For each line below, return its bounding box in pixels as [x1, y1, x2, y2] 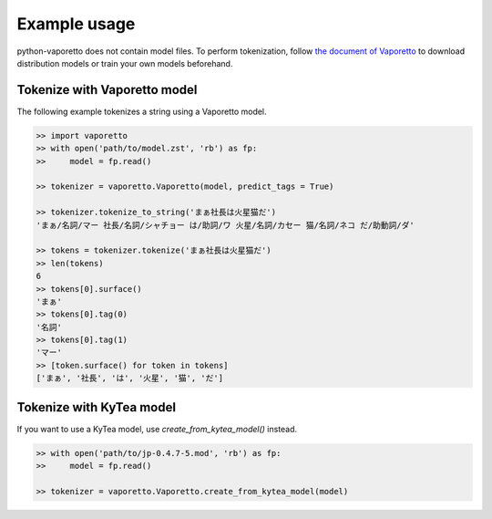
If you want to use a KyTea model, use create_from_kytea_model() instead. [16, 423, 298, 434]
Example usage [16, 14, 136, 34]
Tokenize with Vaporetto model [16, 82, 198, 98]
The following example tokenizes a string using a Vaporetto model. [16, 106, 268, 117]
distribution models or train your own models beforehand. [16, 57, 233, 68]
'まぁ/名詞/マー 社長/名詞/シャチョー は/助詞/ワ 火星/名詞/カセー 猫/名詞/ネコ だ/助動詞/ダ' [36, 220, 415, 230]
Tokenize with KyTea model [16, 400, 177, 415]
